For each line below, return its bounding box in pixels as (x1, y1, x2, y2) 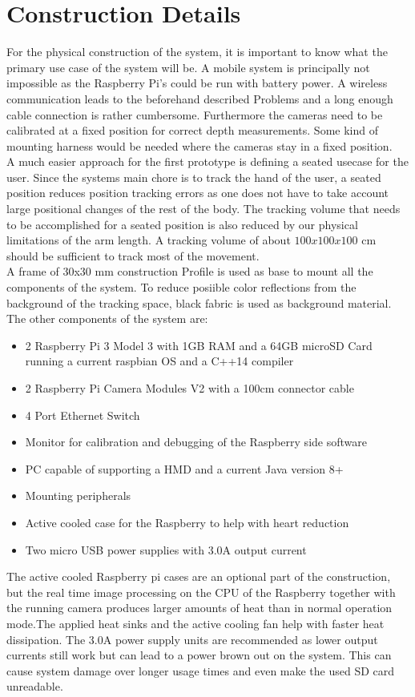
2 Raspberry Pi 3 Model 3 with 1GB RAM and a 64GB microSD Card (25, 336, 373, 353)
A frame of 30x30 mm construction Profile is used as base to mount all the (6, 263, 373, 280)
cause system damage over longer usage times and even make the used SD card (6, 662, 395, 679)
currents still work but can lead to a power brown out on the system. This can (6, 647, 392, 663)
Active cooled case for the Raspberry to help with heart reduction (25, 514, 349, 530)
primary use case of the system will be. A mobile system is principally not (6, 58, 370, 75)
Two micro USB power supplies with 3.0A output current (25, 541, 307, 558)
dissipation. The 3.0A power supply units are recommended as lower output (6, 631, 378, 647)
